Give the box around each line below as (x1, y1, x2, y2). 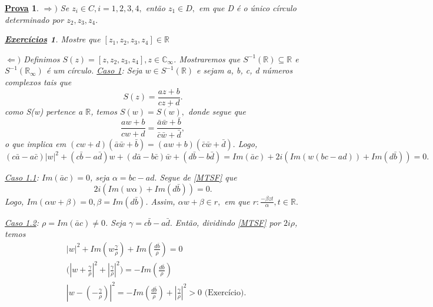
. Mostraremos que (174, 52, 241, 65)
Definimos (24, 52, 60, 65)
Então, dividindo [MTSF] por (175, 216, 281, 228)
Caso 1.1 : (5, 171, 39, 183)
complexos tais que (5, 75, 72, 88)
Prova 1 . (5, 2, 39, 14)
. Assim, (145, 195, 175, 207)
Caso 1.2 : (5, 216, 39, 228)
